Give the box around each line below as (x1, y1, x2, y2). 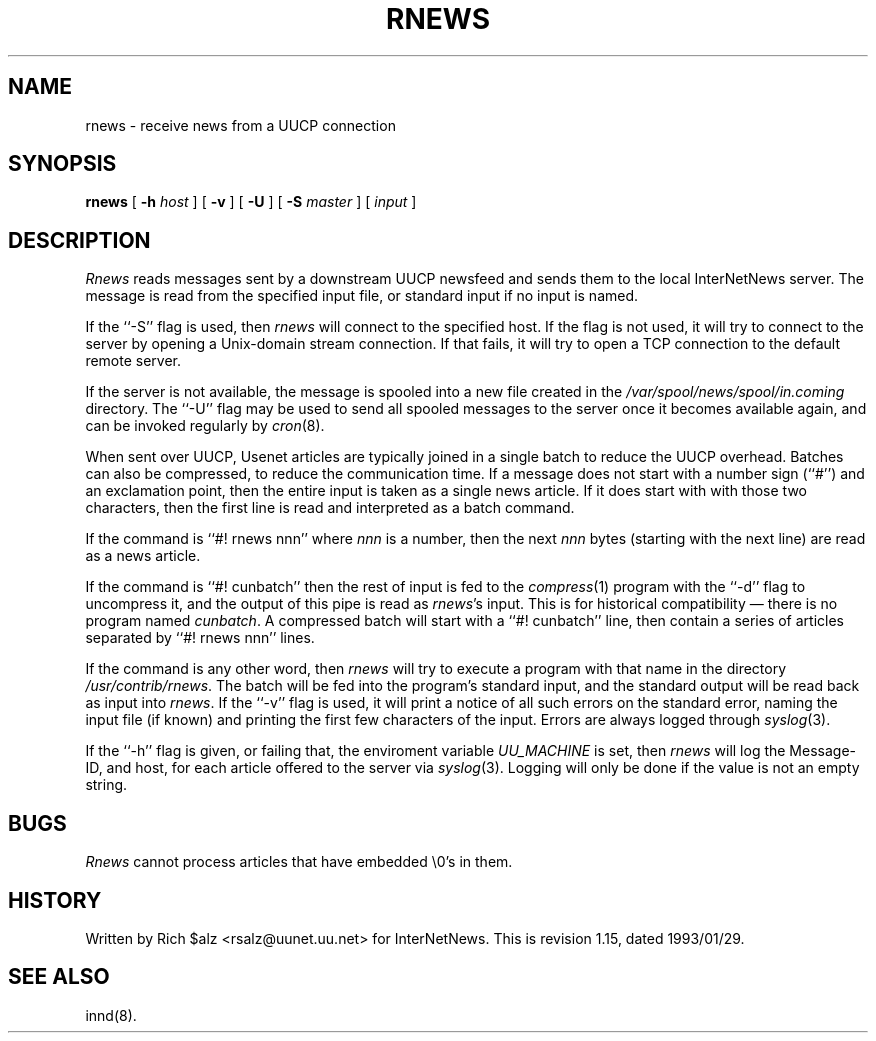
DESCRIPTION (8, 227, 151, 253)
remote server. (85, 352, 182, 370)
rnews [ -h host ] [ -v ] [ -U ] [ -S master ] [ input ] (85, 193, 417, 211)
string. (85, 776, 128, 794)
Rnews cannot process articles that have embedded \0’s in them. (85, 853, 513, 871)
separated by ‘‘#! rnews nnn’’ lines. (85, 629, 315, 647)
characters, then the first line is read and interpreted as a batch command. (85, 499, 575, 517)
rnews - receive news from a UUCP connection (85, 116, 396, 134)
